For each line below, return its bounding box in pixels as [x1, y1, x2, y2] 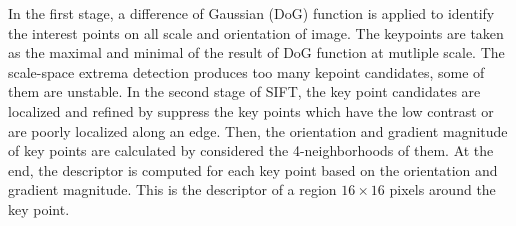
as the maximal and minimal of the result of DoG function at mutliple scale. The [8, 42, 505, 63]
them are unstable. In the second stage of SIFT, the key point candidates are [8, 81, 481, 102]
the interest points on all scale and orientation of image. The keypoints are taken [8, 22, 504, 43]
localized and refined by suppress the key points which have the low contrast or [8, 100, 494, 121]
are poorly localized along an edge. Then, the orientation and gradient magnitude [8, 120, 508, 141]
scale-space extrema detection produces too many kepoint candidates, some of [8, 61, 485, 82]
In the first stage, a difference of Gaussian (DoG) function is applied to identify [8, 3, 495, 23]
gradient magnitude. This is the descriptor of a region [8, 179, 337, 200]
